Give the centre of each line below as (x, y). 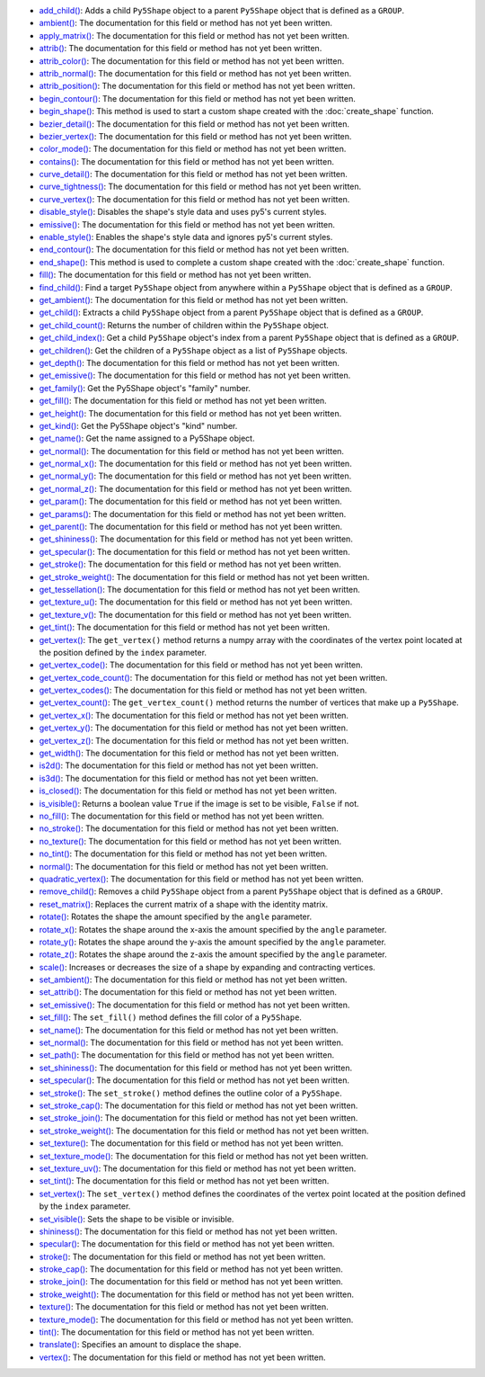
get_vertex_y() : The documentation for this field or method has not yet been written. (194, 728)
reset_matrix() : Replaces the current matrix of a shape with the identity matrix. (183, 904)
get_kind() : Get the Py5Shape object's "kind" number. (138, 425)
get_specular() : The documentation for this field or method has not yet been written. (194, 551)
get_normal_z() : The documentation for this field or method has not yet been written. (195, 488)
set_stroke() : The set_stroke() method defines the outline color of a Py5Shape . (190, 1093)
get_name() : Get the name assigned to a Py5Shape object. (147, 438)
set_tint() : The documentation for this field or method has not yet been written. (184, 1181)
